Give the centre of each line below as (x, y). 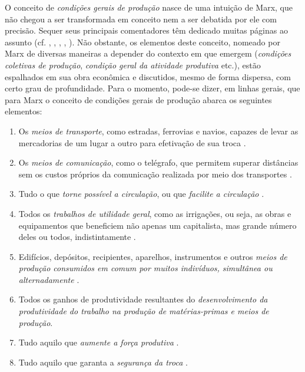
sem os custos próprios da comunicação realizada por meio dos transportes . (155, 174)
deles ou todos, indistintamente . (77, 237)
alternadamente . (49, 279)
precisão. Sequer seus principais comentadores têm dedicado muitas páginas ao (146, 30)
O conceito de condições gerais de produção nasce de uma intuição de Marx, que (149, 7)
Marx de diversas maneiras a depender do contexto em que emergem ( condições (148, 53)
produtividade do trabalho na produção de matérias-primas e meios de (144, 311)
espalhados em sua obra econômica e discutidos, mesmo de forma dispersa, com (148, 76)
